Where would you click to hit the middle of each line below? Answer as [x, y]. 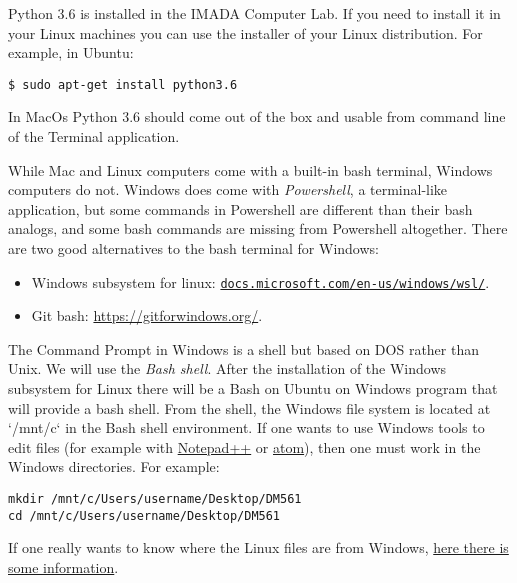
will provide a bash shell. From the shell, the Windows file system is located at [249, 407]
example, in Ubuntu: [71, 52]
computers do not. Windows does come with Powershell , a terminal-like [228, 189]
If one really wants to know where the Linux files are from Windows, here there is [258, 547]
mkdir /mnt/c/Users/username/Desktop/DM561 [155, 499]
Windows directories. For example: [114, 466]
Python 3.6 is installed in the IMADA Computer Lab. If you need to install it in [254, 13]
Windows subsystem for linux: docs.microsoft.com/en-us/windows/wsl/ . [260, 281]
